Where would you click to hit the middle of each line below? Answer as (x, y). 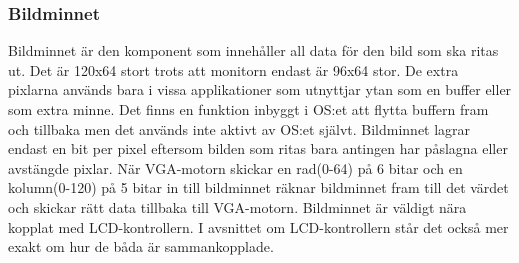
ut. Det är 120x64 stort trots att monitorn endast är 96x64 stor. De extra (233, 69)
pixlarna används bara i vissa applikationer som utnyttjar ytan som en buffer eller (260, 89)
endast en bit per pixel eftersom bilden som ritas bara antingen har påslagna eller (258, 148)
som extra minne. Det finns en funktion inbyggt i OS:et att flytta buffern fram (248, 109)
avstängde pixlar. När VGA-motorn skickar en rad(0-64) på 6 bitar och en (235, 167)
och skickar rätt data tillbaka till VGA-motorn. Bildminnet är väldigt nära (237, 206)
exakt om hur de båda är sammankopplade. (141, 246)
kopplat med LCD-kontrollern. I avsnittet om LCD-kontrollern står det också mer (258, 226)
